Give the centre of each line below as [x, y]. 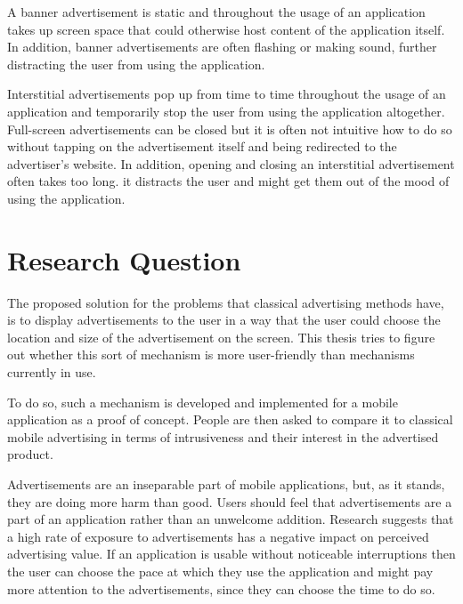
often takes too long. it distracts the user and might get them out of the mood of [228, 181]
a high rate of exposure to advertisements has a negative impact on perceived [218, 536]
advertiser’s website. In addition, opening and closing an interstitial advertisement [231, 163]
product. [30, 454]
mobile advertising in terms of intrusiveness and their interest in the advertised [223, 436]
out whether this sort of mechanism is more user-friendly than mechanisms [211, 354]
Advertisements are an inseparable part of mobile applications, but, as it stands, [226, 484]
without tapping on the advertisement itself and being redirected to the [202, 146]
